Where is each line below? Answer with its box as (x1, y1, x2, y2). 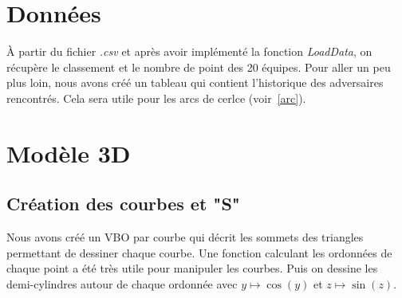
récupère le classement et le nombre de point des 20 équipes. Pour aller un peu (6, 58, 391, 75)
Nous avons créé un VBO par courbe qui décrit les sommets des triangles (6, 229, 364, 245)
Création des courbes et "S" (6, 191, 240, 216)
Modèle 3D (6, 136, 131, 169)
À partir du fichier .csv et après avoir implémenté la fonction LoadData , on (6, 43, 372, 60)
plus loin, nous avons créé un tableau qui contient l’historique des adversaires (6, 74, 384, 91)
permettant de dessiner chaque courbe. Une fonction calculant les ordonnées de (6, 244, 392, 261)
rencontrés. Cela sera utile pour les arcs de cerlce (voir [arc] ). (6, 89, 306, 106)
